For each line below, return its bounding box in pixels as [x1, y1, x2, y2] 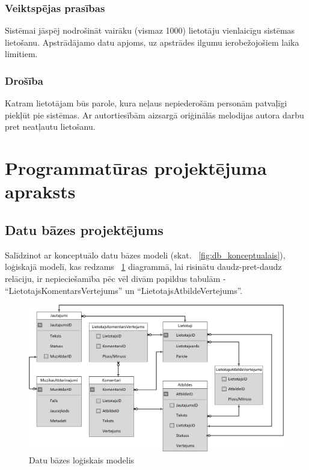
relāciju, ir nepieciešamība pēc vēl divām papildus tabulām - [5, 272, 226, 284]
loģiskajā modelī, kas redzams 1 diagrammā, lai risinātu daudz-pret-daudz [5, 260, 282, 273]
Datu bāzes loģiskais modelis [29, 453, 135, 466]
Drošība [5, 73, 43, 88]
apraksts [5, 179, 76, 204]
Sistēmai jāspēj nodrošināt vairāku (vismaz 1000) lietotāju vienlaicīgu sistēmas [5, 24, 295, 37]
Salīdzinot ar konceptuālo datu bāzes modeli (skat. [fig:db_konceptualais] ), [5, 248, 286, 261]
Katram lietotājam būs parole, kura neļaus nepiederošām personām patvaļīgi [5, 97, 287, 109]
